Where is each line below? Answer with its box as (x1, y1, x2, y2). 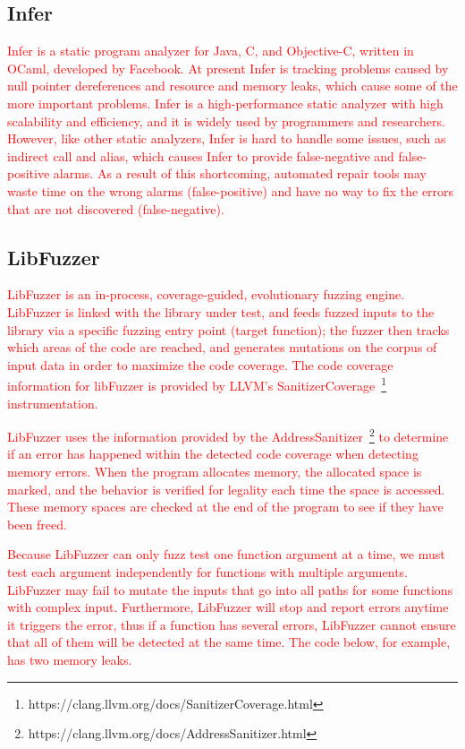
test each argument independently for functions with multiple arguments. (7, 562, 408, 581)
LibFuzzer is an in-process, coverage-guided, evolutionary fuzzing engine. (7, 285, 405, 304)
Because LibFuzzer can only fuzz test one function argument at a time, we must (7, 545, 445, 564)
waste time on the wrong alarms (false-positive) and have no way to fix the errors (7, 181, 454, 200)
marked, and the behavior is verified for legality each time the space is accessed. (7, 479, 445, 498)
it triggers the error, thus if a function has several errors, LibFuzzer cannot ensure (7, 615, 456, 633)
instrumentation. (7, 393, 98, 412)
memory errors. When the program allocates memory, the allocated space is (7, 462, 422, 480)
